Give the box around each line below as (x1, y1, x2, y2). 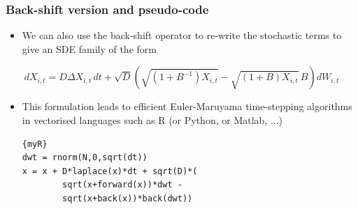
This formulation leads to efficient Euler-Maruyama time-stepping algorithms (22, 99, 352, 114)
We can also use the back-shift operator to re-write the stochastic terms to (22, 28, 342, 42)
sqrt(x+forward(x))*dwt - (62, 180, 182, 190)
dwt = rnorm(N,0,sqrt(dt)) (22, 153, 148, 163)
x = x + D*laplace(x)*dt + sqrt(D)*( (22, 166, 198, 176)
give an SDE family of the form (22, 41, 157, 56)
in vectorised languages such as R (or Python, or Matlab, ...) (22, 113, 283, 127)
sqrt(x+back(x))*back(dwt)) (62, 193, 193, 203)
